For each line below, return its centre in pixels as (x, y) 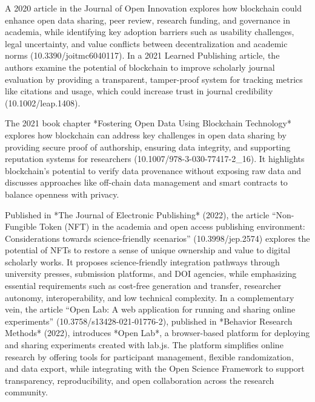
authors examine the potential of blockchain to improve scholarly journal (140, 67)
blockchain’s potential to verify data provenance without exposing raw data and (153, 170)
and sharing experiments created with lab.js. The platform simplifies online (144, 345)
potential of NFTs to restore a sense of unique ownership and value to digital (148, 250)
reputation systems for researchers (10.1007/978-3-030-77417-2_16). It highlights (155, 159)
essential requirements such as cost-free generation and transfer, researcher (143, 286)
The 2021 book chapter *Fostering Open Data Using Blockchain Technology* (148, 123)
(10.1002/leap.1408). (43, 102)
